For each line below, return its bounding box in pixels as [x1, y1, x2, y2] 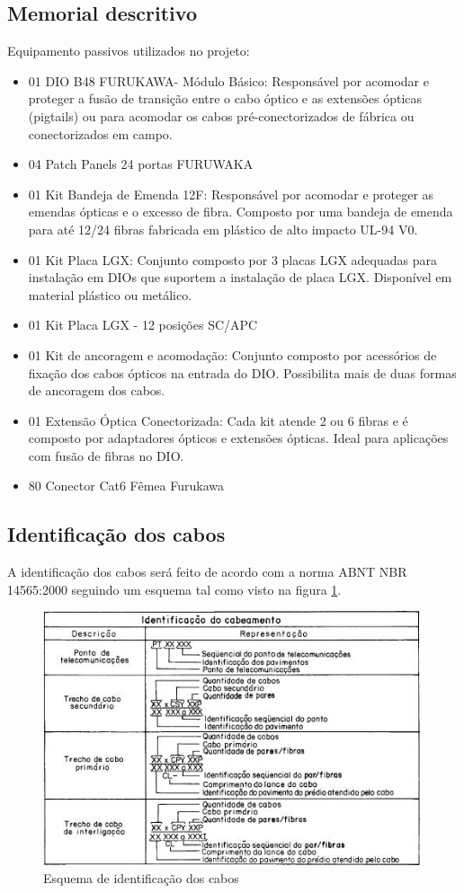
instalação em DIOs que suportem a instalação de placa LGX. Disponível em [28, 268, 452, 287]
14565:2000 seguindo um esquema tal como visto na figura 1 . [7, 579, 342, 598]
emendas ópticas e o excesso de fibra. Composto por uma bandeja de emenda [28, 202, 453, 221]
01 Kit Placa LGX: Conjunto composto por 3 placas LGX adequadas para [28, 250, 437, 269]
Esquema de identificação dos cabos [43, 869, 239, 888]
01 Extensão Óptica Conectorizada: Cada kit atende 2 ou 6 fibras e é [28, 411, 408, 429]
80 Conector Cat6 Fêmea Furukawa [28, 476, 224, 495]
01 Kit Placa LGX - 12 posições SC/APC [28, 315, 258, 334]
